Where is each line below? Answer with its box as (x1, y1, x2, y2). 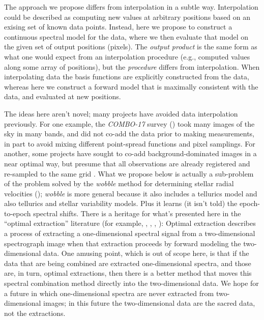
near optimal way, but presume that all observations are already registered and (4, 158, 250, 168)
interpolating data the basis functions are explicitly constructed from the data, (4, 71, 249, 82)
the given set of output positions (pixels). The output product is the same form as (4, 41, 257, 52)
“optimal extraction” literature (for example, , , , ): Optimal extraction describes (4, 218, 256, 228)
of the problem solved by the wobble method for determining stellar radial (4, 178, 234, 189)
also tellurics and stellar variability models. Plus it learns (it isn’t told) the (4, 198, 238, 209)
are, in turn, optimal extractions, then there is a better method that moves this (4, 268, 252, 278)
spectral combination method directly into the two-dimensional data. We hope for (4, 278, 259, 288)
